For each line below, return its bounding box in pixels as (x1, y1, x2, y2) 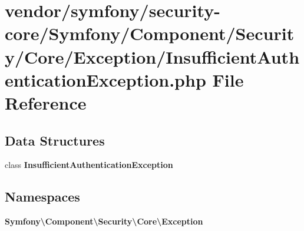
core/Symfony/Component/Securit (5, 21, 295, 45)
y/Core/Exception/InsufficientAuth (5, 44, 300, 68)
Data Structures (5, 131, 105, 149)
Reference (5, 90, 87, 114)
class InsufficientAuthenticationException (5, 159, 173, 171)
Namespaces (5, 187, 80, 206)
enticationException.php (5, 67, 206, 91)
